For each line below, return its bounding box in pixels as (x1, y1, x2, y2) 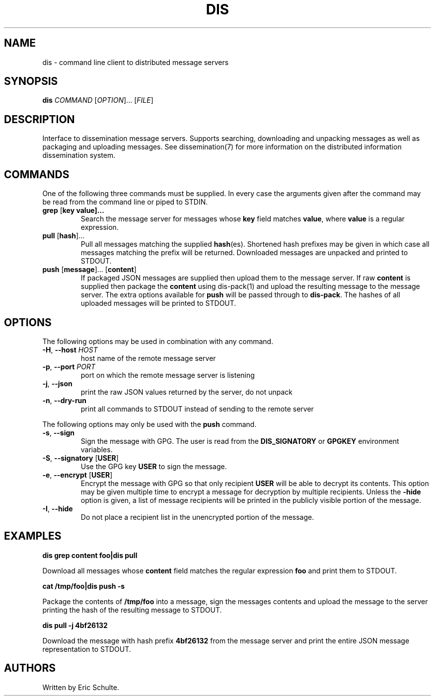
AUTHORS (4, 662, 56, 675)
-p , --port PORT (42, 362, 96, 371)
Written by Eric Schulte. (42, 683, 119, 692)
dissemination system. (42, 151, 116, 160)
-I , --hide (42, 504, 73, 513)
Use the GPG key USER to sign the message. (80, 462, 227, 471)
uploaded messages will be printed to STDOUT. (80, 299, 236, 308)
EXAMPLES (4, 530, 62, 543)
